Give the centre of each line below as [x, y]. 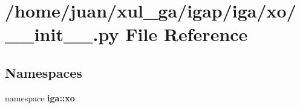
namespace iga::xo [40, 97]
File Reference [187, 34]
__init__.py [62, 34]
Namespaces [44, 72]
